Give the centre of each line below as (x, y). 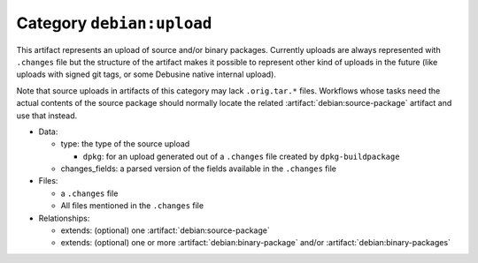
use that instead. (47, 116)
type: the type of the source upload (125, 144)
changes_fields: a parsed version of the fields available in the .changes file (198, 169)
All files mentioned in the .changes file (132, 206)
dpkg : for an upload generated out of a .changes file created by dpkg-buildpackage (241, 156)
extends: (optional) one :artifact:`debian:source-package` (165, 230)
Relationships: (64, 218)
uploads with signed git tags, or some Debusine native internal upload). (146, 74)
